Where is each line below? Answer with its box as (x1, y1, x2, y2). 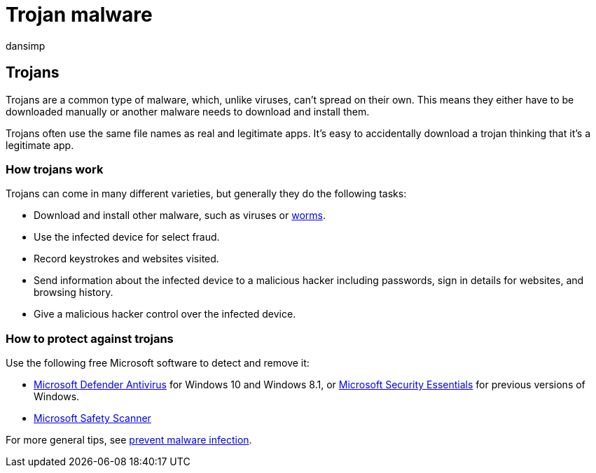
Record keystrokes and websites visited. (34, 253, 219, 265)
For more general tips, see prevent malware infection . (6, 434, 252, 446)
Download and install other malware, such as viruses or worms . (34, 209, 326, 222)
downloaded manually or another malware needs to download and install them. (6, 105, 370, 118)
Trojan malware (6, 3, 153, 27)
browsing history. (34, 286, 113, 299)
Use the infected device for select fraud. (34, 231, 220, 243)
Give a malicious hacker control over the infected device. (34, 308, 296, 320)
